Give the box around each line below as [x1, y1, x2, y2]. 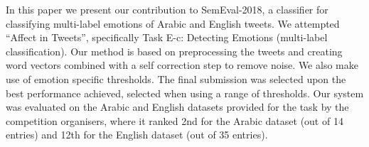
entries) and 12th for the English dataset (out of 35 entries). [6, 127, 268, 142]
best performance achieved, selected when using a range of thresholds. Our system [6, 85, 364, 100]
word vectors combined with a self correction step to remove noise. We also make [6, 58, 358, 72]
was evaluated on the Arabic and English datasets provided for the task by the [6, 99, 349, 114]
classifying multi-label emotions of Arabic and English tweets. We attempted [6, 16, 340, 31]
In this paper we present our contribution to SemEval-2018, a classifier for [6, 2, 328, 16]
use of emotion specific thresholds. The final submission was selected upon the [6, 71, 346, 86]
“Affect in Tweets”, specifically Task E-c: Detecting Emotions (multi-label [6, 30, 328, 45]
